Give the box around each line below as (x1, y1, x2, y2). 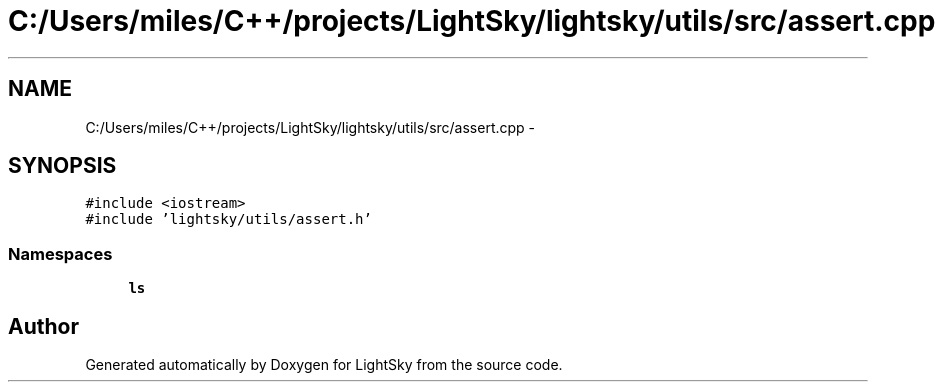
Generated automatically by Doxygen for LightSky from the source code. (85, 356, 563, 374)
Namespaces (8, 243, 113, 264)
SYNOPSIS (8, 153, 117, 179)
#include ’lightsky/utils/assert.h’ (85, 211, 372, 228)
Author (8, 313, 79, 339)
